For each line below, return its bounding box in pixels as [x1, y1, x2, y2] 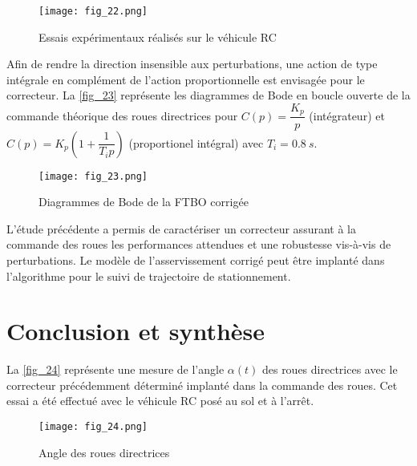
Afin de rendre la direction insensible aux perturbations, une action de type [6, 55, 378, 72]
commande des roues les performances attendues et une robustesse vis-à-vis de [6, 236, 391, 253]
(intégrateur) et [309, 107, 385, 124]
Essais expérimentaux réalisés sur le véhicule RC [38, 28, 277, 45]
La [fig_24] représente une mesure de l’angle [6, 361, 225, 378]
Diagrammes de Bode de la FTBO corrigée [38, 193, 249, 210]
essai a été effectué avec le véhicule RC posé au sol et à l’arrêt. [6, 392, 314, 409]
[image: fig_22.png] [38, 6, 148, 17]
